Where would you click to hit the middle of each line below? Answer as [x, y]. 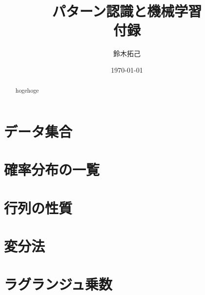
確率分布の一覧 [52, 169]
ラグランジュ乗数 [58, 284]
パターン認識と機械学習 [127, 11]
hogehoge [27, 90]
